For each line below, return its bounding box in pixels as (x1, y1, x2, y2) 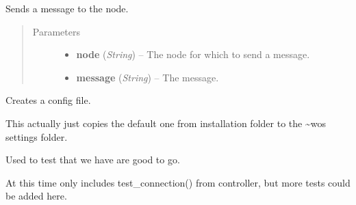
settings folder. (5, 129, 68, 143)
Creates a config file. (5, 93, 91, 107)
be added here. (5, 189, 67, 203)
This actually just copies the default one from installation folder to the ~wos (5, 115, 326, 130)
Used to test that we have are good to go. (5, 152, 180, 167)
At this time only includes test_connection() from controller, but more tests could (5, 175, 351, 189)
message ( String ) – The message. (76, 70, 219, 84)
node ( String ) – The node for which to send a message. (76, 47, 310, 61)
